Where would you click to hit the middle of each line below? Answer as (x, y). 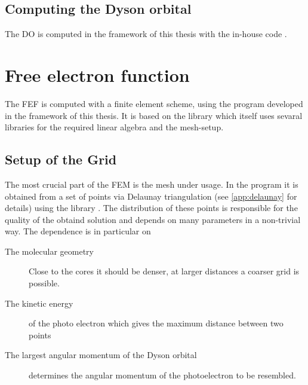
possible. (44, 283)
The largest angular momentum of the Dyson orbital (101, 355)
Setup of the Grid (61, 159)
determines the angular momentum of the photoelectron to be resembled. (162, 375)
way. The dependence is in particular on (78, 231)
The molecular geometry (50, 251)
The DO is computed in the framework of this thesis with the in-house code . (146, 34)
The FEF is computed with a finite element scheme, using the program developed (154, 103)
